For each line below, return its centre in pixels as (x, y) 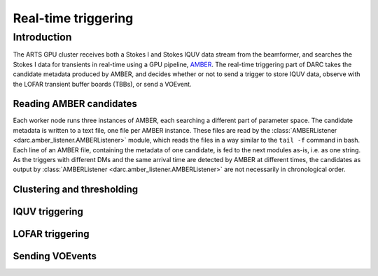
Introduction (42, 37)
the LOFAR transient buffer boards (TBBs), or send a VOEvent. (102, 84)
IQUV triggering (48, 212)
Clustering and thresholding (76, 190)
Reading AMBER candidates (75, 104)
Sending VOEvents (55, 256)
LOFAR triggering (51, 234)
